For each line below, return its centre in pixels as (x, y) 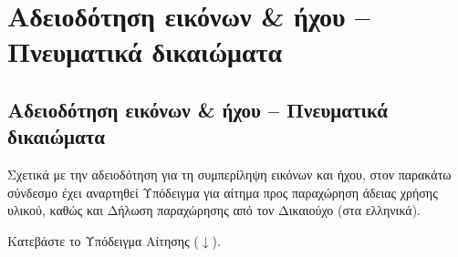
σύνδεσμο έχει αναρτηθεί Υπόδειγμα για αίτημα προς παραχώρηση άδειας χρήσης (223, 192)
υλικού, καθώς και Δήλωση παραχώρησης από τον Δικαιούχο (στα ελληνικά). (214, 210)
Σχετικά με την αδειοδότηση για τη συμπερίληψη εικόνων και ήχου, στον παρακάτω (229, 175)
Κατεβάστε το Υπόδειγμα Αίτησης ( (103, 240)
